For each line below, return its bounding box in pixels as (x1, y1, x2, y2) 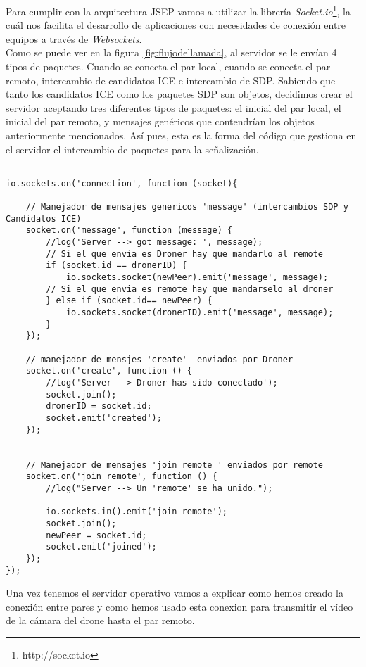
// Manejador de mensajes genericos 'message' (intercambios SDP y (25, 202, 348, 212)
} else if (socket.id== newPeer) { (46, 296, 213, 306)
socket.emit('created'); (46, 412, 162, 423)
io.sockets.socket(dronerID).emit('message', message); (65, 307, 334, 318)
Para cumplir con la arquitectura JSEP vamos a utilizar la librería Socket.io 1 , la (6, 2, 351, 18)
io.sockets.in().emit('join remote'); (46, 507, 227, 517)
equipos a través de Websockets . (6, 31, 142, 46)
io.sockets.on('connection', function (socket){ (6, 178, 238, 189)
